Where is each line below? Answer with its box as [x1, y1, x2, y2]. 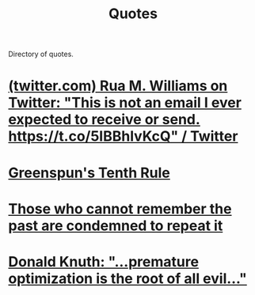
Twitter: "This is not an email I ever [8, 94, 242, 112]
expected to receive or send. [8, 111, 200, 129]
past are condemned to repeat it [8, 217, 223, 234]
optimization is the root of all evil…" [8, 270, 247, 287]
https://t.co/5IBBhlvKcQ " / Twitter [8, 127, 238, 146]
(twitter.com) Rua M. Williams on [8, 77, 228, 95]
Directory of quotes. [8, 49, 74, 59]
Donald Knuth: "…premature [8, 252, 200, 270]
